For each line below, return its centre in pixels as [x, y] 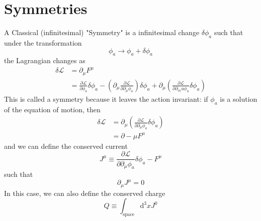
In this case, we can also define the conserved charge [85, 193]
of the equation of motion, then [52, 109]
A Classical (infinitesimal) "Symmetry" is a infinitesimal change [102, 32]
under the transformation [43, 42]
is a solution [239, 98]
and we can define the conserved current [66, 146]
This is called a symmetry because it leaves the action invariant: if [106, 98]
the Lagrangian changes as [45, 60]
